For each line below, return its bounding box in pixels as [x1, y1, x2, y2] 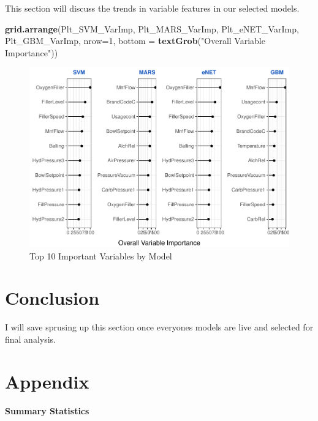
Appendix [5, 368, 89, 393]
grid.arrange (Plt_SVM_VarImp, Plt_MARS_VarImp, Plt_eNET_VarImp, [5, 22, 299, 35]
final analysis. [5, 332, 56, 345]
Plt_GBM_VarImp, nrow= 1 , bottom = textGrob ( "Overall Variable [5, 34, 265, 47]
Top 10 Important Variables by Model [29, 249, 172, 262]
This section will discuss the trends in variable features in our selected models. [5, 2, 300, 14]
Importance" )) [5, 46, 58, 59]
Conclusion [5, 285, 100, 310]
